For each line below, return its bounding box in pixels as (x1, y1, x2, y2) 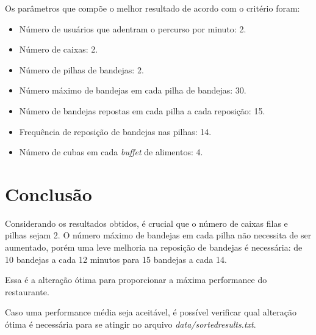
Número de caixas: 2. (19, 43, 98, 56)
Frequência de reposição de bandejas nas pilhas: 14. (19, 125, 212, 138)
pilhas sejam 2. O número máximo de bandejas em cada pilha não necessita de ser (5, 229, 312, 241)
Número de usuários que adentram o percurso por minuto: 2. (19, 22, 246, 35)
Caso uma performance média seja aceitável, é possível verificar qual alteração (5, 306, 297, 318)
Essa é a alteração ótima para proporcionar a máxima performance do (5, 273, 267, 286)
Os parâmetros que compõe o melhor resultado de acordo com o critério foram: (5, 2, 300, 14)
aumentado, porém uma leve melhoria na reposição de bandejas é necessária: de (5, 241, 303, 254)
